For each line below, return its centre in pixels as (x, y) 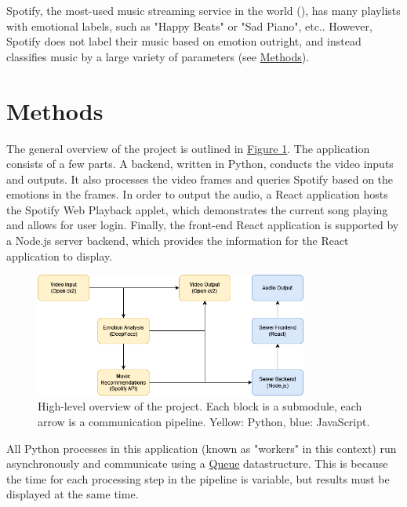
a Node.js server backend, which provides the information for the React (178, 241)
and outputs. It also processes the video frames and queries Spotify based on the (200, 179)
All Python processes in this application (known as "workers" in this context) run (202, 448)
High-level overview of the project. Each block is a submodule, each (200, 406)
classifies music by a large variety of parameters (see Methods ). (158, 56)
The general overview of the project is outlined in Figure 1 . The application (188, 148)
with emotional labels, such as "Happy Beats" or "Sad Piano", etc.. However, (189, 26)
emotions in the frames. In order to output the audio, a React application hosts (197, 194)
